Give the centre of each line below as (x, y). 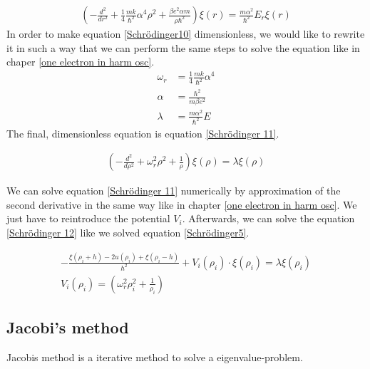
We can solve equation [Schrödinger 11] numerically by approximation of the (174, 191)
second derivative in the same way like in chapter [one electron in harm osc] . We (182, 204)
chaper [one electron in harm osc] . (81, 62)
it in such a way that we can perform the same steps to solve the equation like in (183, 47)
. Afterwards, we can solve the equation (268, 218)
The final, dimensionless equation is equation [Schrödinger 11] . (143, 133)
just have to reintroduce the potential (88, 218)
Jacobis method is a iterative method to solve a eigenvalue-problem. (155, 357)
